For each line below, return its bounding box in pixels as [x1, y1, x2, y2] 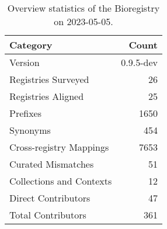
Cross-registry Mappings [9, 140, 109, 154]
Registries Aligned [9, 89, 84, 103]
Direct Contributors [9, 191, 91, 204]
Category [9, 38, 53, 51]
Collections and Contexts [9, 174, 112, 188]
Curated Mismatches [9, 157, 94, 171]
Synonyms [9, 123, 51, 137]
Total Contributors [9, 208, 86, 221]
